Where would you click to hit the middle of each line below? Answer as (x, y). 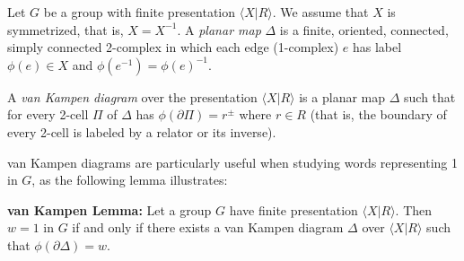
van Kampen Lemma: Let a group (109, 209)
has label (377, 47)
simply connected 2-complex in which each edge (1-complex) (173, 47)
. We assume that (320, 12)
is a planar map (342, 96)
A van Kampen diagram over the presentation (132, 96)
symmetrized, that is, (66, 29)
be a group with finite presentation (140, 12)
